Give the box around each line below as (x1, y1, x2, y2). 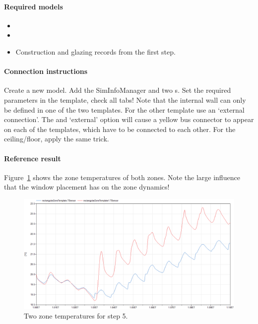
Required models (4, 1, 63, 11)
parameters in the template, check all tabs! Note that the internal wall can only (4, 94, 246, 105)
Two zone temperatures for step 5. (24, 311, 128, 321)
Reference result (4, 153, 61, 163)
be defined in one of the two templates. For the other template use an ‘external (4, 104, 245, 115)
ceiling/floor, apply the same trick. (4, 133, 109, 144)
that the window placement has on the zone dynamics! (4, 182, 170, 192)
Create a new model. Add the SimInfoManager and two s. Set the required (4, 85, 231, 95)
